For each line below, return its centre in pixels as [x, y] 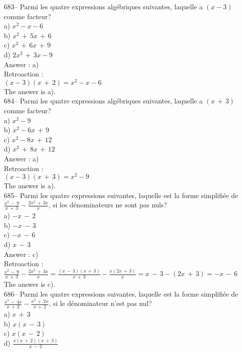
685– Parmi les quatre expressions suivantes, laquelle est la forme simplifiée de [121, 195]
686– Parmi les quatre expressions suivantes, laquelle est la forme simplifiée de [121, 293]
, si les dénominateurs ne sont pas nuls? [108, 205]
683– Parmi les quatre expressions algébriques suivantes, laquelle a [103, 6]
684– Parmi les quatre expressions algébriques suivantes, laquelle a [103, 101]
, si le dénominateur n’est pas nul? [100, 303]
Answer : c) [21, 254]
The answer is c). [30, 284]
